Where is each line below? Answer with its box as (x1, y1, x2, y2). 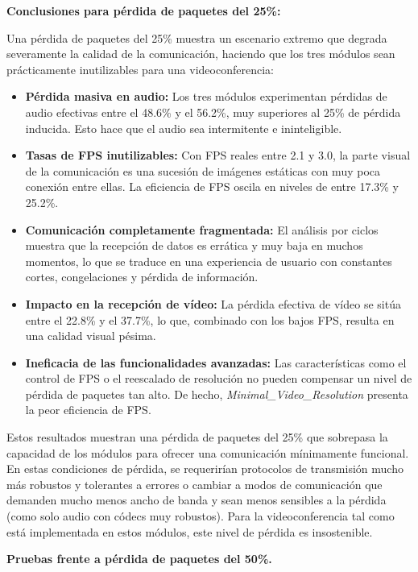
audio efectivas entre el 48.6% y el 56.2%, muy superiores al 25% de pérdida (25, 103, 401, 120)
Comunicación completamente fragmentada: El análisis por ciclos (25, 221, 379, 238)
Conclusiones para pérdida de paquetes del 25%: (6, 2, 281, 19)
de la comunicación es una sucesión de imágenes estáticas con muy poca (25, 162, 381, 179)
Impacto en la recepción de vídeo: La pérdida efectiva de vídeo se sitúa (25, 295, 401, 312)
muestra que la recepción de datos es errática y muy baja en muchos (25, 237, 363, 254)
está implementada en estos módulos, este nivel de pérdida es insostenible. (6, 523, 373, 540)
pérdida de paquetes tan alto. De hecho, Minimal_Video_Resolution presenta (25, 385, 408, 402)
